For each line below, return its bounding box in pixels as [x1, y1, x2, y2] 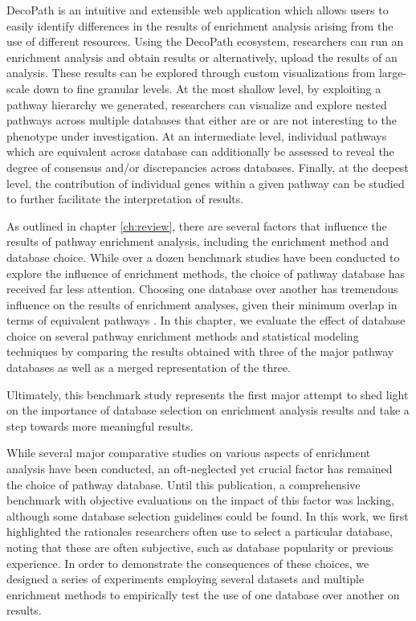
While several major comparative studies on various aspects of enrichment [6, 444, 371, 461]
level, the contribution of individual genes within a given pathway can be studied [6, 174, 405, 191]
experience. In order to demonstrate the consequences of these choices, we [6, 554, 369, 571]
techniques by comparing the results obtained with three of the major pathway [6, 343, 394, 360]
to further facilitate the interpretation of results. [6, 190, 244, 207]
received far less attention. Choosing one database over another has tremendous [6, 280, 398, 297]
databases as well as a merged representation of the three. [6, 359, 291, 376]
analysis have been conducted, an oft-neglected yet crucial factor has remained [6, 460, 393, 477]
